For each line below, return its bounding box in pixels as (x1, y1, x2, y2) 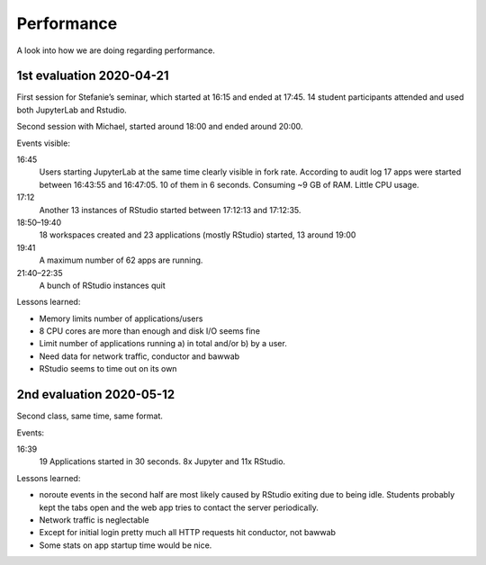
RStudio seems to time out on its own (39, 363, 177, 374)
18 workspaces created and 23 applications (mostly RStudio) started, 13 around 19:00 (39, 229, 356, 240)
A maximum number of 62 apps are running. (39, 255, 203, 265)
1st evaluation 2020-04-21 (16, 68, 170, 84)
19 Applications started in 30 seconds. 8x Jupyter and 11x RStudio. (39, 456, 286, 467)
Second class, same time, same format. (16, 410, 164, 422)
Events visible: (16, 138, 71, 148)
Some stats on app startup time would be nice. (39, 540, 212, 551)
